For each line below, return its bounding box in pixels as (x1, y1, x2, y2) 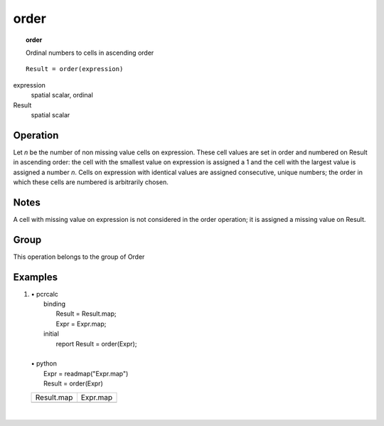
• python (31, 359, 57, 368)
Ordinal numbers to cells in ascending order (26, 48, 154, 57)
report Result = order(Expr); (55, 339, 137, 348)
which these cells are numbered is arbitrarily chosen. (13, 178, 169, 186)
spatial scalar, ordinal (31, 91, 94, 100)
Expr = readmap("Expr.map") (43, 369, 129, 378)
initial (43, 329, 60, 338)
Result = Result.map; (55, 309, 117, 318)
